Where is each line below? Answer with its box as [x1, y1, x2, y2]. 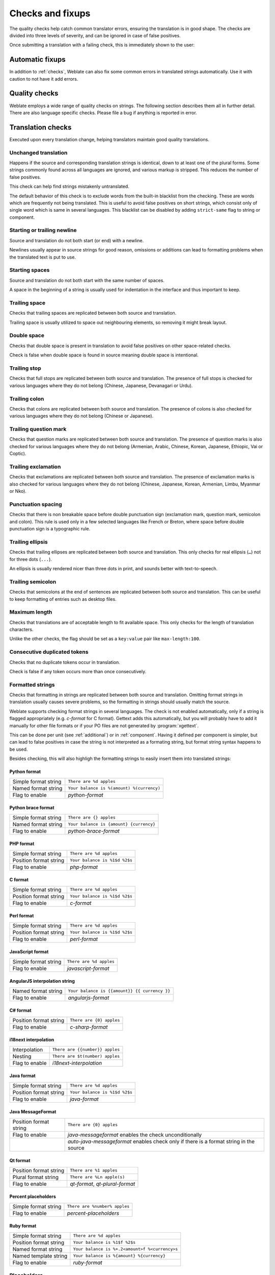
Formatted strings [9, 681, 55, 688]
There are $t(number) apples [52, 1054, 120, 1059]
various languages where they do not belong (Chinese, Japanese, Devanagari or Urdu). [9, 382, 193, 389]
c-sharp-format [69, 1023, 108, 1030]
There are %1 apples [69, 1168, 118, 1173]
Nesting [12, 1053, 32, 1060]
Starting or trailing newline [9, 227, 77, 234]
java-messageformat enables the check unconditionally [68, 1131, 202, 1138]
